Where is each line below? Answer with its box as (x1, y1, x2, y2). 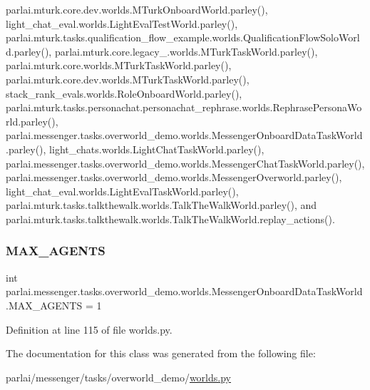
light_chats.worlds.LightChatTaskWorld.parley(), (49, 141, 264, 156)
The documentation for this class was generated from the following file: (6, 346, 316, 361)
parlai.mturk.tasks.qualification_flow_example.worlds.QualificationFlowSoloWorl (6, 30, 360, 45)
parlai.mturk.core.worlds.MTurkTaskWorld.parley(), (6, 58, 232, 73)
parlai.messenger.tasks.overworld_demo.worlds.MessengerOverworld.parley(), (6, 170, 342, 185)
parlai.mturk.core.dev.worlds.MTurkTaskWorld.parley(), (6, 71, 250, 86)
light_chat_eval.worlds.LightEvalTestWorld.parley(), (6, 16, 238, 31)
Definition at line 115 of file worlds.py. (6, 322, 173, 337)
